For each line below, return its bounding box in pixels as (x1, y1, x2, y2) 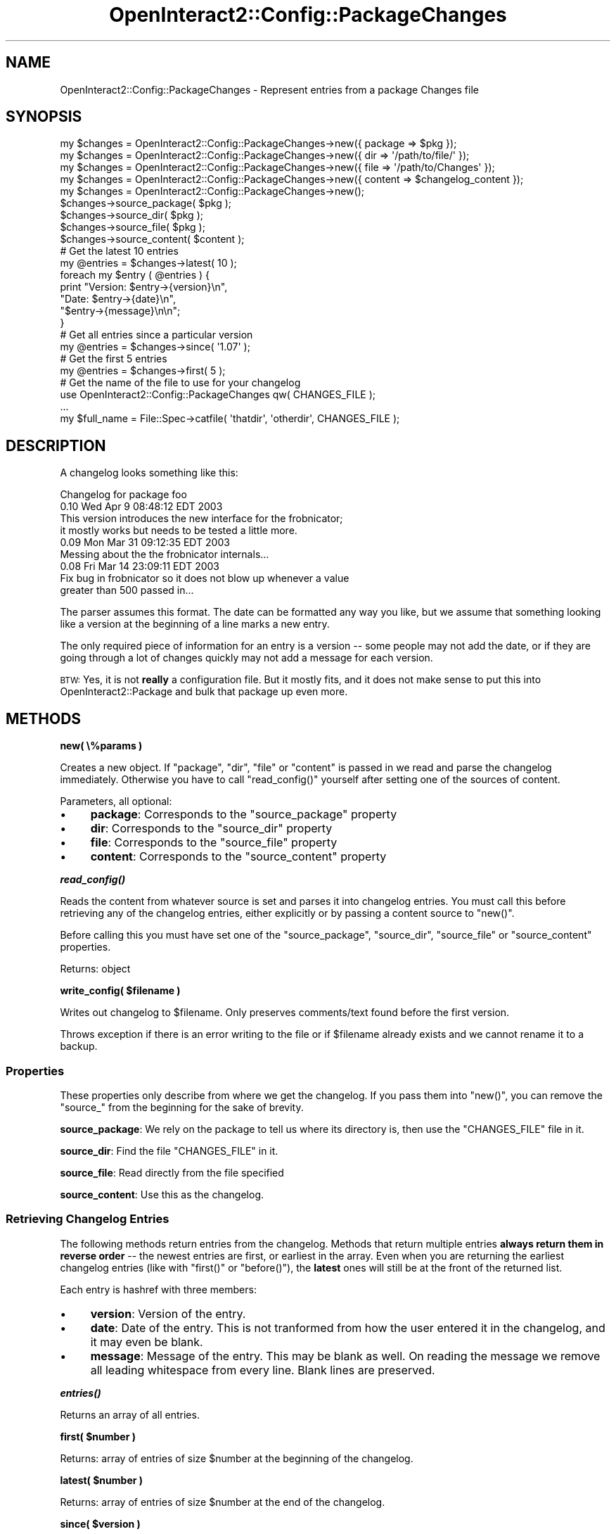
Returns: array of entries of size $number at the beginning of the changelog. (60, 1452, 413, 1464)
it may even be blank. (90, 1334, 203, 1349)
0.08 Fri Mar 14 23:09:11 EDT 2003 (60, 560, 219, 573)
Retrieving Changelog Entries (6, 1212, 169, 1226)
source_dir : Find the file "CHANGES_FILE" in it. (60, 1144, 278, 1157)
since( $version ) (60, 1517, 141, 1530)
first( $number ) (60, 1430, 136, 1443)
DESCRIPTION (6, 436, 106, 455)
